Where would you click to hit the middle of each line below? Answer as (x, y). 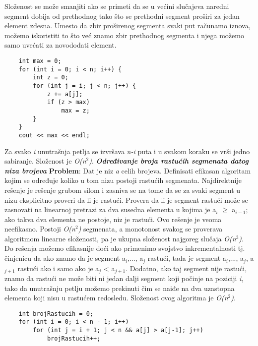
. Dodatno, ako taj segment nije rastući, (186, 268)
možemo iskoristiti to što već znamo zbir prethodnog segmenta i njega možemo (124, 35)
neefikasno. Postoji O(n (40, 229)
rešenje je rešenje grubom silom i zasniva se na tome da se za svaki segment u (123, 190)
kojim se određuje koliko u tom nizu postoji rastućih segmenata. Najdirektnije (123, 180)
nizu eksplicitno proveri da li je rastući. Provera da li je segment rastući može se (126, 200)
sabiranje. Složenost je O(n (45, 161)
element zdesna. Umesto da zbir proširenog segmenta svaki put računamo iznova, (128, 26)
